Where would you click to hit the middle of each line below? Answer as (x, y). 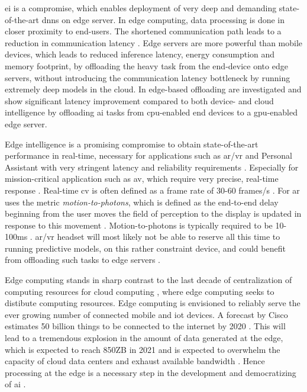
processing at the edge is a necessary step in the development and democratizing (151, 372)
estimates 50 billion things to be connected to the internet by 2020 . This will (145, 326)
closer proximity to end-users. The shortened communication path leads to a (143, 31)
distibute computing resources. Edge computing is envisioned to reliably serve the (153, 303)
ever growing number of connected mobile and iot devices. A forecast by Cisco (146, 314)
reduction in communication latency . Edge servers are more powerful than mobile (154, 42)
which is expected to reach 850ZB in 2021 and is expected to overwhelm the (143, 349)
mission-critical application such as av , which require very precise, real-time (142, 179)
